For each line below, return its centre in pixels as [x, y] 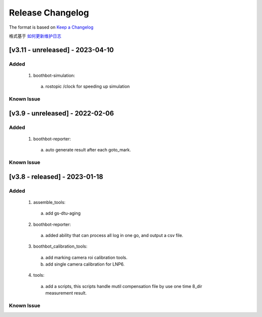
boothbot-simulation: [54, 75]
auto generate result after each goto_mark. [88, 150]
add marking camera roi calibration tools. [86, 257]
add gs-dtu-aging [63, 213]
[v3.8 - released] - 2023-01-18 [56, 176]
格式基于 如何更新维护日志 [35, 36]
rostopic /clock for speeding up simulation [88, 86]
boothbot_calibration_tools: [60, 246]
